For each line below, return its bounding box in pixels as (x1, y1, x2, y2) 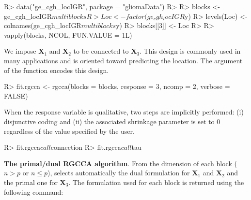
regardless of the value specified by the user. (4, 126, 135, 136)
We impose (4, 46, 36, 56)
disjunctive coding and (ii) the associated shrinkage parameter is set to (4, 116, 215, 126)
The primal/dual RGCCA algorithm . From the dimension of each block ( (4, 158, 237, 168)
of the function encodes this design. (4, 65, 109, 75)
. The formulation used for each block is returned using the (68, 177, 244, 187)
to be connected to (73, 46, 129, 56)
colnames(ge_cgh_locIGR (4, 20, 81, 30)
